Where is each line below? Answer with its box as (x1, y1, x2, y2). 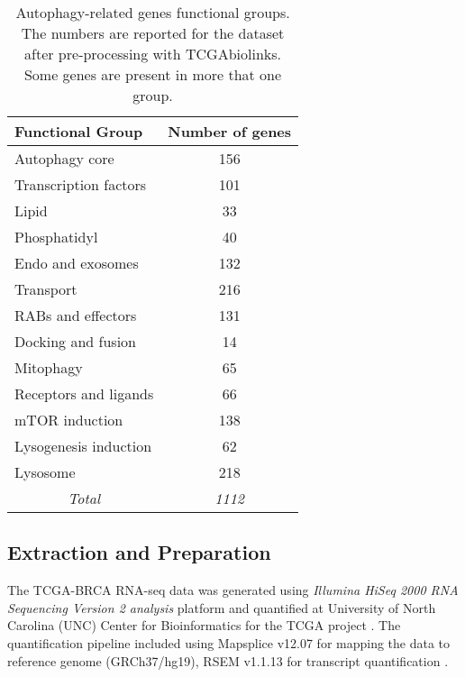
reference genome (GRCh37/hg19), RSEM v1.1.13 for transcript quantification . (7, 651, 449, 670)
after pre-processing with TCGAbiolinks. (24, 43, 282, 64)
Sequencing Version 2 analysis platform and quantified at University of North (7, 598, 436, 617)
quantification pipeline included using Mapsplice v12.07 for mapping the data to (7, 633, 451, 652)
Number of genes (168, 121, 292, 142)
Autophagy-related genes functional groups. (15, 2, 290, 23)
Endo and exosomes (14, 252, 139, 273)
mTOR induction (14, 409, 123, 430)
